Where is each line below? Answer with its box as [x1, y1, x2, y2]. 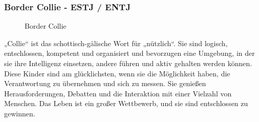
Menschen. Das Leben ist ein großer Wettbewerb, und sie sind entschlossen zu [4, 98, 248, 109]
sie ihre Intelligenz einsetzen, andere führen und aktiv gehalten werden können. [4, 58, 252, 68]
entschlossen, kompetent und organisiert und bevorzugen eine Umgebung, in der [4, 48, 255, 58]
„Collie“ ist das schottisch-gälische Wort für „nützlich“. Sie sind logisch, [4, 37, 228, 48]
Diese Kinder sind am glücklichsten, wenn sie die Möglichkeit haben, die [4, 68, 230, 78]
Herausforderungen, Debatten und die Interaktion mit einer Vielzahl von [4, 88, 232, 98]
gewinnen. [4, 108, 35, 118]
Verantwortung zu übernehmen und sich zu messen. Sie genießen [4, 78, 206, 89]
